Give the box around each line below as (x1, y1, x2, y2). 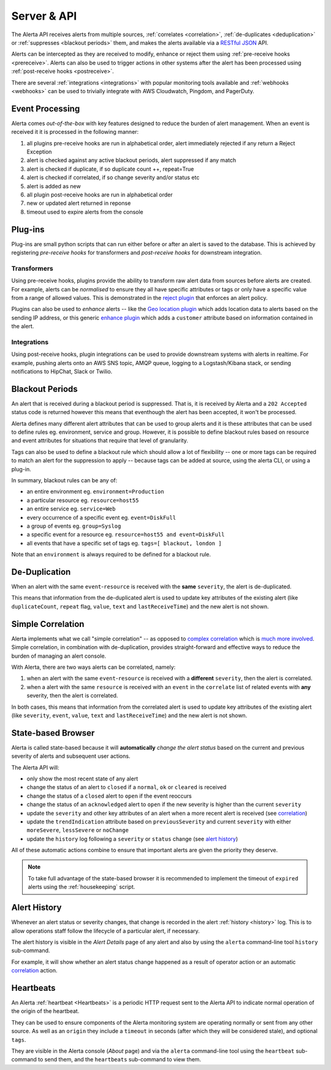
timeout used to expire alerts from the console (26, 208, 143, 215)
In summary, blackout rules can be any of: (11, 477, 118, 484)
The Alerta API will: (11, 764, 59, 771)
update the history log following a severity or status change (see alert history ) (26, 835, 238, 842)
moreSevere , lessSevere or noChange (26, 826, 129, 834)
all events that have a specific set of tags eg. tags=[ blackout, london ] (26, 539, 222, 547)
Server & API (11, 9, 77, 23)
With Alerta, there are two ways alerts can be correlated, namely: (11, 663, 176, 671)
